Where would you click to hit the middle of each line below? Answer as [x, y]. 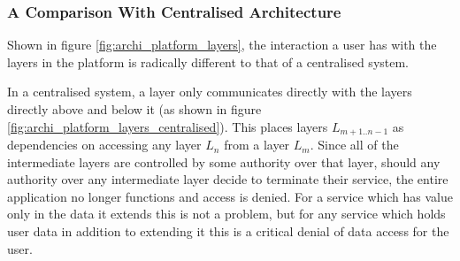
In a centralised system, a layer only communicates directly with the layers [210, 92]
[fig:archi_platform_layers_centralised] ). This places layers [168, 126]
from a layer [257, 145]
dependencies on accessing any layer [104, 145]
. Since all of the [354, 145]
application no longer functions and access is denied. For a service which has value [230, 196]
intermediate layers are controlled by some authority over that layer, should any [224, 161]
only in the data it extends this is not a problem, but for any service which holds [226, 214]
